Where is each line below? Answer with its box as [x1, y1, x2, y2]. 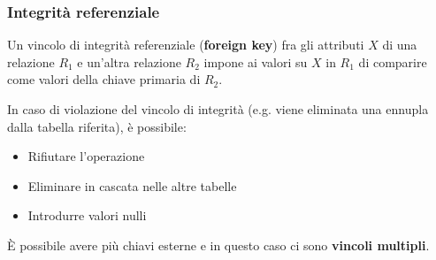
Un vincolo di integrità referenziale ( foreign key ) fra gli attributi [7, 35, 364, 54]
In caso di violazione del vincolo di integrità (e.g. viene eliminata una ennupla [7, 100, 429, 118]
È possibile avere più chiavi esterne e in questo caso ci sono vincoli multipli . [7, 235, 430, 254]
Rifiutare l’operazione [27, 147, 145, 165]
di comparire [358, 52, 427, 71]
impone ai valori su [203, 52, 308, 71]
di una [382, 35, 417, 54]
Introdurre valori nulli [27, 206, 147, 225]
